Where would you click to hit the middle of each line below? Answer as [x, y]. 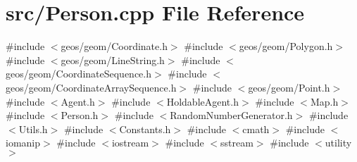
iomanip [23, 143]
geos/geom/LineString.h [113, 60]
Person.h [80, 115]
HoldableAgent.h [202, 101]
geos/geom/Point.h [289, 87]
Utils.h [33, 129]
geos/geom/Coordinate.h [114, 46]
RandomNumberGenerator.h [231, 115]
